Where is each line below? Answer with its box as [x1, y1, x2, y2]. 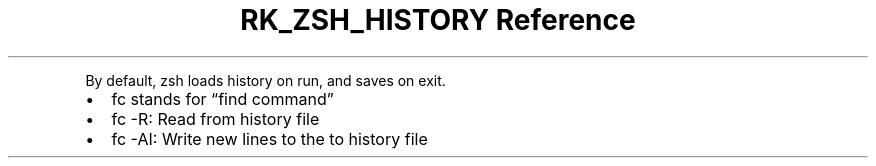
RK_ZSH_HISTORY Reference [240, 3, 636, 37]
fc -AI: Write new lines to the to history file [111, 128, 428, 149]
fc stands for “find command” [111, 88, 334, 109]
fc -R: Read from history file [111, 108, 320, 129]
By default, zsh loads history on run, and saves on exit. [85, 71, 446, 89]
